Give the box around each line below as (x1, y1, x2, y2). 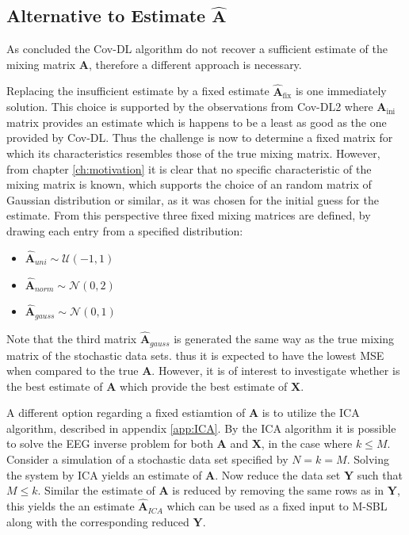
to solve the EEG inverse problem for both (6, 435, 213, 452)
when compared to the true (6, 362, 139, 379)
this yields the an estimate (6, 498, 135, 514)
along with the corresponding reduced (6, 513, 189, 529)
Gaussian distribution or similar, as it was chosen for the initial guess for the (6, 191, 379, 208)
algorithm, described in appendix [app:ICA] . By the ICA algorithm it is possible (6, 419, 396, 436)
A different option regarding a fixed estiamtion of (6, 404, 246, 421)
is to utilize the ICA (262, 404, 360, 421)
